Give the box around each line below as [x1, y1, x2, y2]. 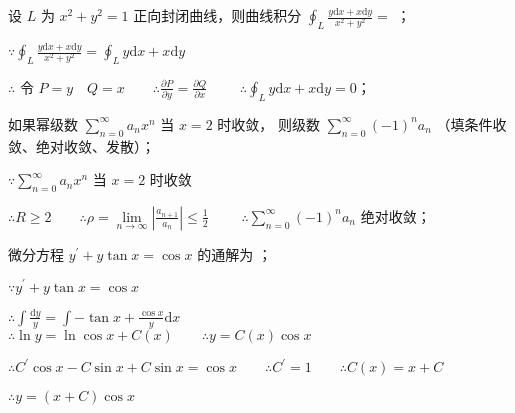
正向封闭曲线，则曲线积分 [133, 5, 302, 25]
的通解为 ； [197, 243, 272, 264]
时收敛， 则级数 [217, 113, 320, 134]
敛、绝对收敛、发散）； [8, 135, 155, 156]
